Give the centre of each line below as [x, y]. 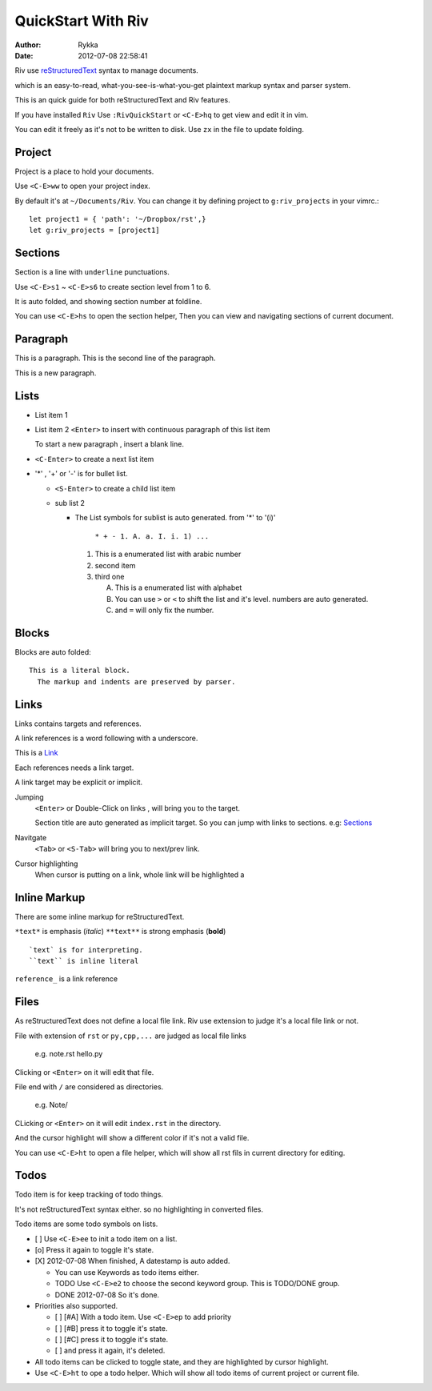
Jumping [29, 797]
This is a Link [36, 753]
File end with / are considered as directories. [89, 1086]
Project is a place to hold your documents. [84, 171]
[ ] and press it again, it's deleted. [110, 1351]
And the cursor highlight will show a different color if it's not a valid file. [132, 1138]
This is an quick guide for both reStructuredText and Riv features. [123, 100]
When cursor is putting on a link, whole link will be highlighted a [140, 875]
